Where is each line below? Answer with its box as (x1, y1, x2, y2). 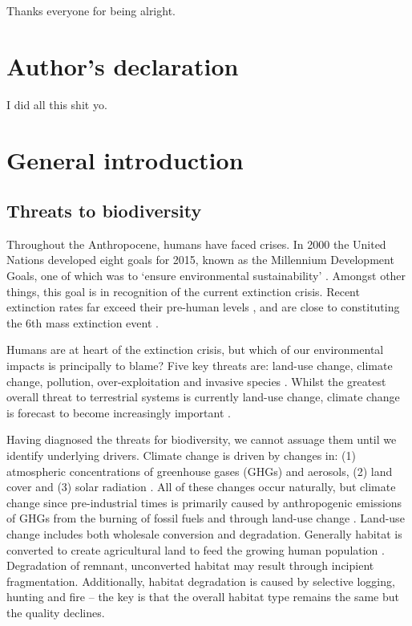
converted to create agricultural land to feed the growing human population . (6, 541, 385, 558)
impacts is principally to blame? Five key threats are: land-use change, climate (6, 357, 393, 374)
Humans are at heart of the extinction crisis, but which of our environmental (6, 341, 384, 358)
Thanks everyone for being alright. (6, 2, 176, 18)
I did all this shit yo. (6, 96, 107, 112)
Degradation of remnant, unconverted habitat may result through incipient (6, 557, 374, 574)
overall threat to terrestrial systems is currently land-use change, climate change (6, 388, 400, 405)
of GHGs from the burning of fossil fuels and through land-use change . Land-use (6, 510, 405, 526)
